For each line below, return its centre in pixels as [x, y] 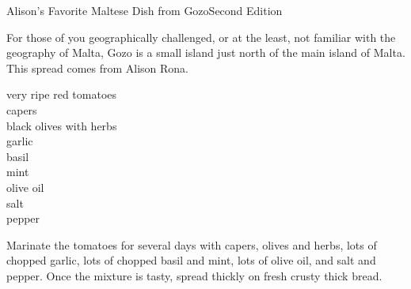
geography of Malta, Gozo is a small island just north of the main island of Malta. [206, 53]
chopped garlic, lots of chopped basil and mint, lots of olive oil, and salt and [191, 260]
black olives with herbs [62, 125]
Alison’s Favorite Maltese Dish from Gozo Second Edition [145, 10]
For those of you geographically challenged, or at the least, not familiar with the [201, 37]
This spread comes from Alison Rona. [98, 68]
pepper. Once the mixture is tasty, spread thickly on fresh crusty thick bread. [194, 275]
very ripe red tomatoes [62, 94]
